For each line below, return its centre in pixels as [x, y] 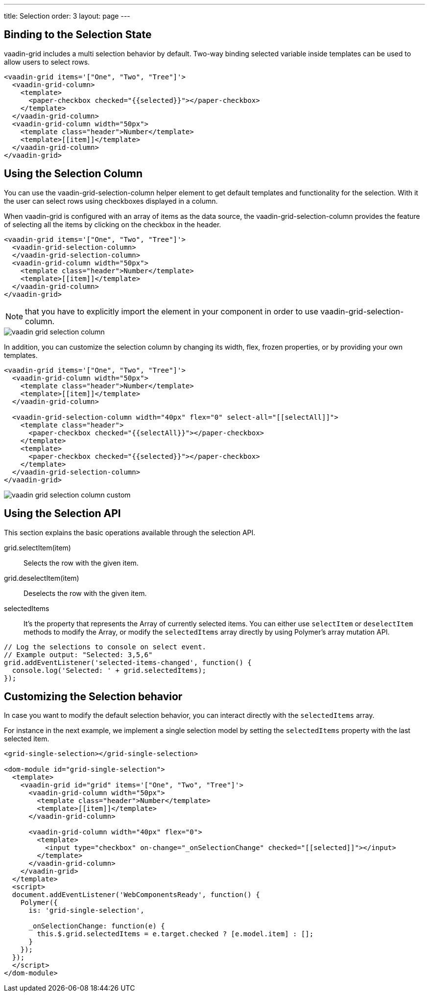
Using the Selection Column [73, 174]
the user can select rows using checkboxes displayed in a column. [111, 201]
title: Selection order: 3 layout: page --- [67, 16]
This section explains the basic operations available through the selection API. [130, 532]
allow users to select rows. [47, 62]
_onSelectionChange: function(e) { [97, 926]
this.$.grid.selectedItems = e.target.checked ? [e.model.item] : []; [175, 934]
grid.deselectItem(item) [42, 578]
